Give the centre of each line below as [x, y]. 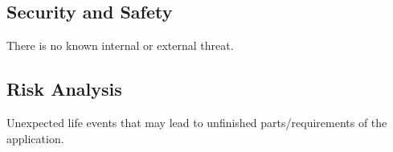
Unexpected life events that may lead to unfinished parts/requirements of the [197, 122]
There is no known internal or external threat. [120, 45]
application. [35, 138]
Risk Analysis [64, 89]
